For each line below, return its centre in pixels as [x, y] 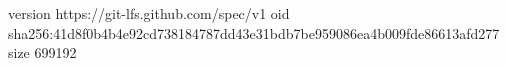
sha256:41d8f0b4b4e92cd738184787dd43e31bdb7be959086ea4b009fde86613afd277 [254, 32]
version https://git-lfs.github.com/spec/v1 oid [149, 13]
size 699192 [42, 52]
